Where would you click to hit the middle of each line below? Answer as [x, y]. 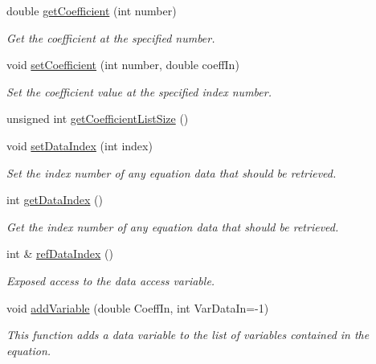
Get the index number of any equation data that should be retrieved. [173, 226]
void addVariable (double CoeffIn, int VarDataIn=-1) [138, 307]
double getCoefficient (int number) [92, 10]
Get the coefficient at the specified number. [111, 37]
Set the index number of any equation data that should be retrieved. [172, 172]
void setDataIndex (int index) [80, 145]
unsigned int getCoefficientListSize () [98, 119]
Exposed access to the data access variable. [111, 280]
